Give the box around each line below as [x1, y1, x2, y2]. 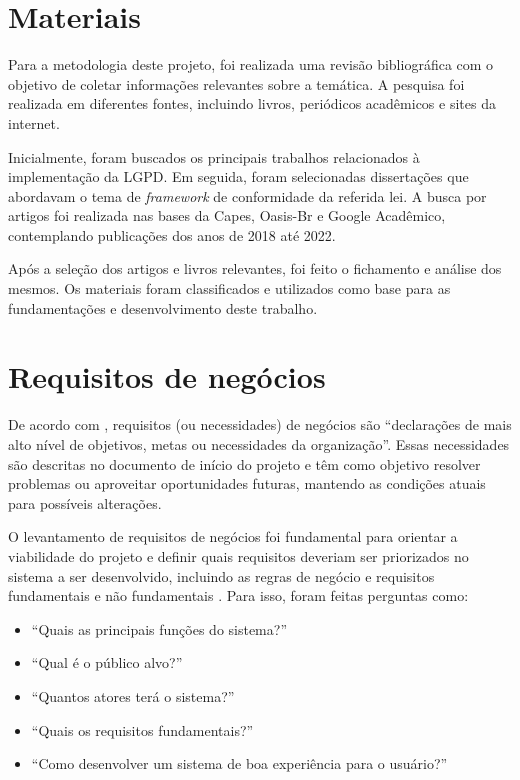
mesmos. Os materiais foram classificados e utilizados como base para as [8, 278, 451, 299]
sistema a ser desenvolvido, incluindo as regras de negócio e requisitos [8, 565, 435, 586]
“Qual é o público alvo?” [31, 652, 183, 673]
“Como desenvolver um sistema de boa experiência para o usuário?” [31, 753, 448, 774]
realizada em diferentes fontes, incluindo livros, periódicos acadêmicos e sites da [8, 93, 496, 114]
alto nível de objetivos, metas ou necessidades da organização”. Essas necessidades [8, 433, 510, 454]
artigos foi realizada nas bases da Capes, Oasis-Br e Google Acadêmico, [8, 205, 446, 226]
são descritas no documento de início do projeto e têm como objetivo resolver [8, 453, 481, 474]
